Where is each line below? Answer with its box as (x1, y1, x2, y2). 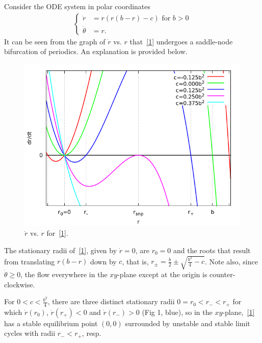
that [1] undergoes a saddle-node (129, 36, 233, 46)
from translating (4, 256, 55, 266)
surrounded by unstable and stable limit (125, 317, 250, 328)
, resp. (82, 328, 101, 338)
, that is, (122, 256, 149, 266)
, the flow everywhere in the (20, 269, 108, 280)
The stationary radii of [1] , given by (4, 245, 117, 255)
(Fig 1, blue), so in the (142, 306, 213, 317)
